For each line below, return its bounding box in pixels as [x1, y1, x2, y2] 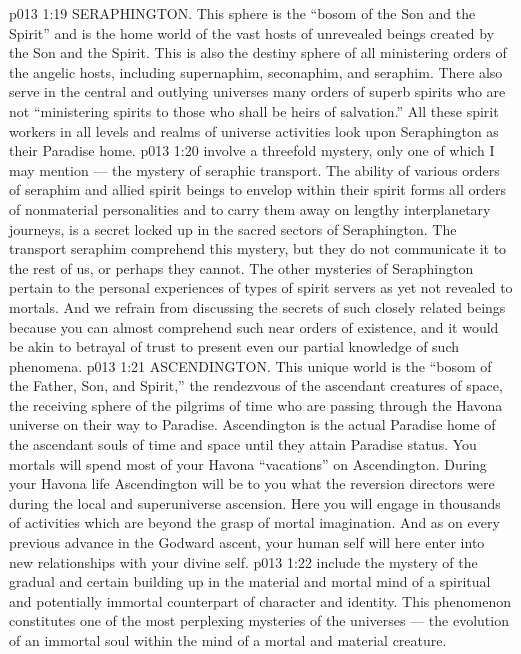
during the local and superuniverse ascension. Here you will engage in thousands [9, 492, 501, 513]
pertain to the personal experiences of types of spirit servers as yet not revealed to [9, 277, 513, 298]
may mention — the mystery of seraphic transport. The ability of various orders [9, 159, 500, 180]
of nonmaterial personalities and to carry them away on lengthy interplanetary [9, 198, 491, 219]
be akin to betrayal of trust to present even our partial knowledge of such [9, 336, 459, 357]
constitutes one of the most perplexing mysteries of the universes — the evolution [9, 610, 509, 631]
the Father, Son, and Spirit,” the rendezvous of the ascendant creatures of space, [9, 375, 503, 396]
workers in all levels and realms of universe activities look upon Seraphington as [9, 120, 499, 141]
